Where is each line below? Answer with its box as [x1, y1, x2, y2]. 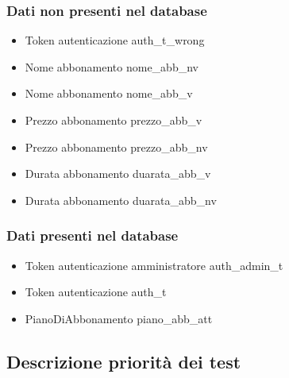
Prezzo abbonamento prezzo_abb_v [25, 112, 202, 128]
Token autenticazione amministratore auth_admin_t [25, 256, 283, 273]
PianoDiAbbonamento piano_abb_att [25, 310, 213, 326]
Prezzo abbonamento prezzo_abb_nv [25, 138, 208, 155]
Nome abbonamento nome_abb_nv [25, 58, 198, 75]
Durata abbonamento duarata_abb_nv [25, 191, 217, 208]
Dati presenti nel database [6, 226, 179, 245]
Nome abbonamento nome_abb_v [25, 85, 193, 102]
